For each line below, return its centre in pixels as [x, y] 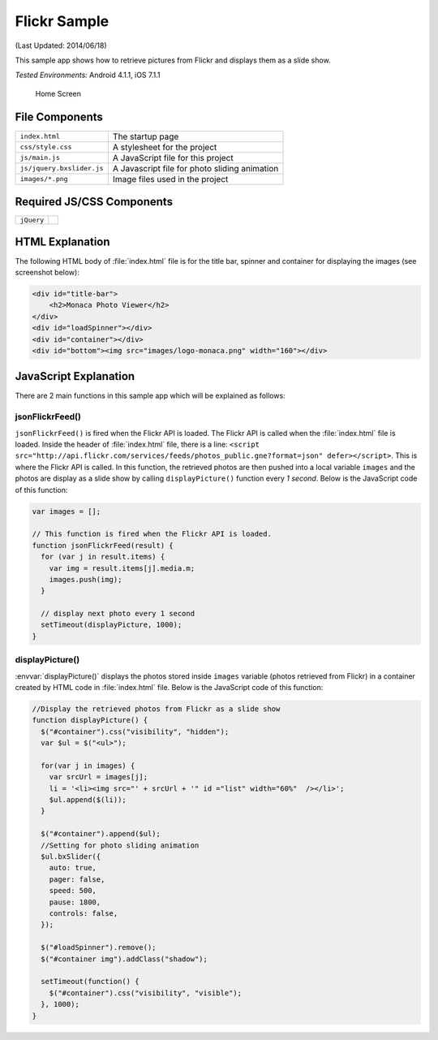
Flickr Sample [62, 21]
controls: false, [84, 913]
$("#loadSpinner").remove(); [99, 947]
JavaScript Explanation [75, 376]
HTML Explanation [62, 242]
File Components [59, 117]
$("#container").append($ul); [101, 834]
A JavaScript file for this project [173, 158]
